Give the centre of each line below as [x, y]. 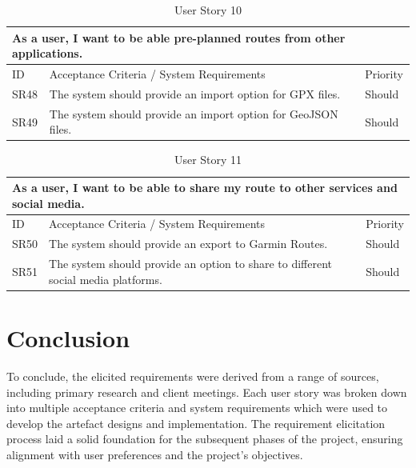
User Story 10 [208, 10]
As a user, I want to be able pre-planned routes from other [179, 37]
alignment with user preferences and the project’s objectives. [155, 454]
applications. [48, 53]
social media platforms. [106, 279]
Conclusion [68, 338]
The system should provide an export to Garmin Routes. [188, 244]
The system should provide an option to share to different [191, 264]
